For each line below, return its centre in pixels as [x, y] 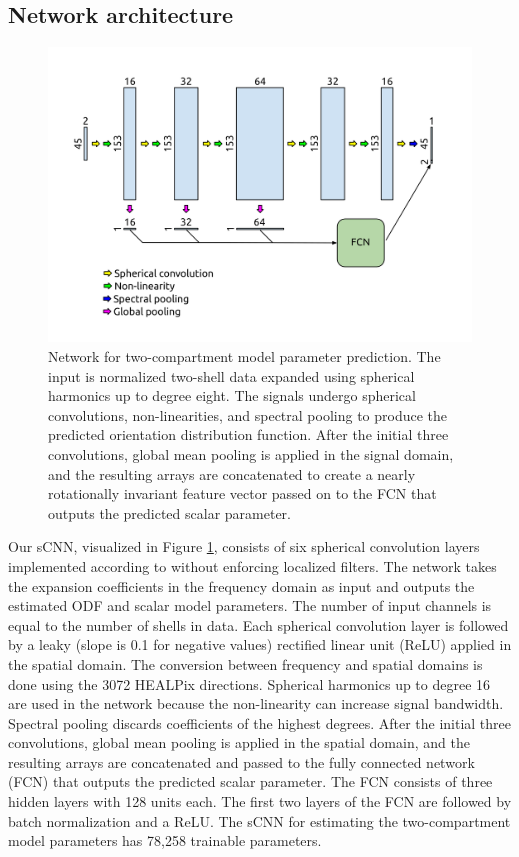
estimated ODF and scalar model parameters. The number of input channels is [250, 605]
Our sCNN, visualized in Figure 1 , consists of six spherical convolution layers [244, 546]
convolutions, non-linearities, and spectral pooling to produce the [248, 414]
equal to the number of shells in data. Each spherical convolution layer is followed [258, 624]
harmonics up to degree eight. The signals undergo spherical [232, 395]
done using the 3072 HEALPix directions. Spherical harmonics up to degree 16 [249, 683]
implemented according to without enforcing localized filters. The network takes [252, 565]
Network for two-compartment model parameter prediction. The [244, 356]
